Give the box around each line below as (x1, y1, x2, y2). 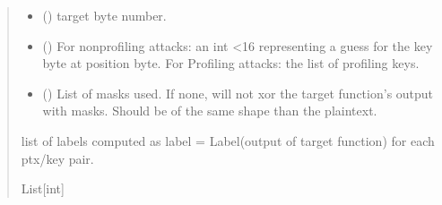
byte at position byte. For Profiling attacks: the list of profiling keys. (42, 54, 420, 73)
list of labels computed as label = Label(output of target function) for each (21, 131, 435, 149)
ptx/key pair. (21, 149, 94, 167)
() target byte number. (42, 6, 167, 24)
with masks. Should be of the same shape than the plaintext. (42, 101, 377, 120)
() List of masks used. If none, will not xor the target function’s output (42, 83, 434, 102)
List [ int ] (21, 179, 65, 198)
